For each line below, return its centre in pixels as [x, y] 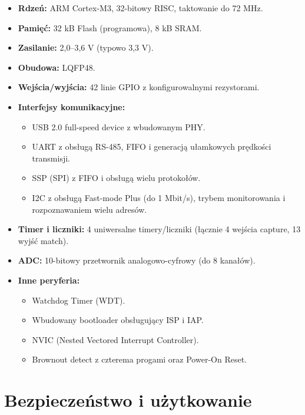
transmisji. [51, 158]
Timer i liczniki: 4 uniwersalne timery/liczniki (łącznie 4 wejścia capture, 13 [159, 229]
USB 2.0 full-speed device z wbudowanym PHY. [119, 126]
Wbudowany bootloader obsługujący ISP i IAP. [118, 320]
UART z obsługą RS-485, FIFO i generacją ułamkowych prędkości [152, 146]
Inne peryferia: [49, 280]
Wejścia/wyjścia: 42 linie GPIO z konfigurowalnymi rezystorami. [139, 87]
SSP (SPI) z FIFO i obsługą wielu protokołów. [116, 178]
